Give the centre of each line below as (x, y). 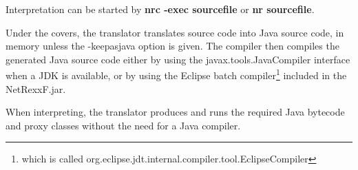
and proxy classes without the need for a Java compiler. (123, 125)
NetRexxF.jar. (36, 88)
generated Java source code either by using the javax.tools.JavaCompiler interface (178, 59)
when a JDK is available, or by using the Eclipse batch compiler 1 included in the (176, 74)
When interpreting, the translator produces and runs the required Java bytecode (175, 112)
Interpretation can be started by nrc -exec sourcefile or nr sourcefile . (160, 9)
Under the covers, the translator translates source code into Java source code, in (175, 32)
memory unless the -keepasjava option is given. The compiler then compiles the (172, 46)
